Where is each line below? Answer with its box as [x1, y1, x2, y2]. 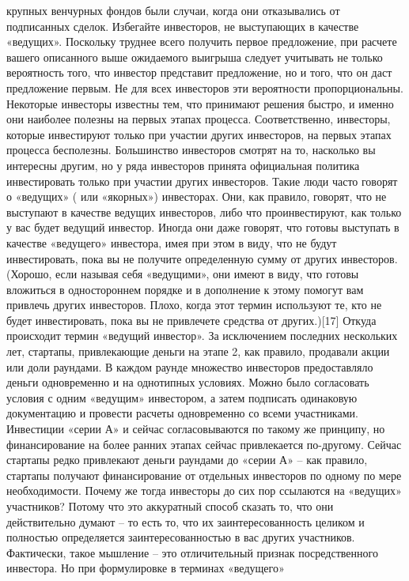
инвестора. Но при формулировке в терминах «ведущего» [6, 560, 285, 576]
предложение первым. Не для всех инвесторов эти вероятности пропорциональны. [6, 79, 403, 96]
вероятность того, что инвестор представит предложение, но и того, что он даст [6, 64, 392, 81]
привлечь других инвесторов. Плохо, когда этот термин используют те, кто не [6, 296, 382, 313]
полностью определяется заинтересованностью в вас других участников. [6, 529, 355, 545]
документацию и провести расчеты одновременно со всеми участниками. [6, 405, 358, 421]
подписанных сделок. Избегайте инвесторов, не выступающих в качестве [6, 17, 359, 34]
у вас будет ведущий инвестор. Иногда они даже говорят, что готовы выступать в [6, 219, 400, 236]
